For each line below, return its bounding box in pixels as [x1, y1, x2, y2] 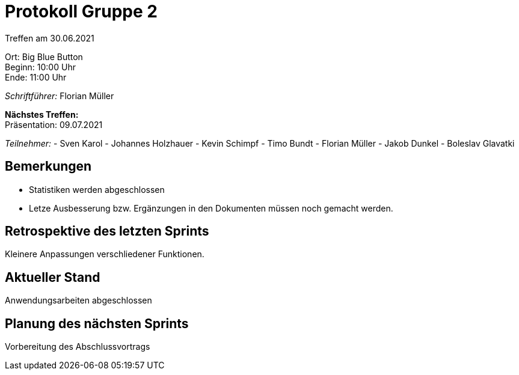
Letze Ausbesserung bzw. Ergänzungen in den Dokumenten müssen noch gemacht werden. [29, 203, 393, 213]
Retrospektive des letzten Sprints [5, 224, 209, 239]
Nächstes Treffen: [5, 109, 79, 120]
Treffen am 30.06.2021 [5, 32, 94, 43]
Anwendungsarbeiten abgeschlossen [5, 295, 152, 306]
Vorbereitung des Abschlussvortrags [5, 341, 150, 352]
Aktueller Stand [5, 269, 100, 285]
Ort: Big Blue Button [5, 51, 83, 62]
